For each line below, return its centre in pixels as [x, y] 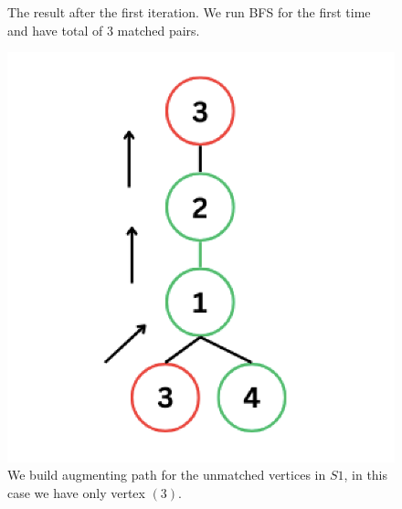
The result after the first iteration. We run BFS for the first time [189, 12]
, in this [366, 475]
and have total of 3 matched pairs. [104, 30]
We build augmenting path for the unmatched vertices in [167, 475]
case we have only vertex [76, 492]
